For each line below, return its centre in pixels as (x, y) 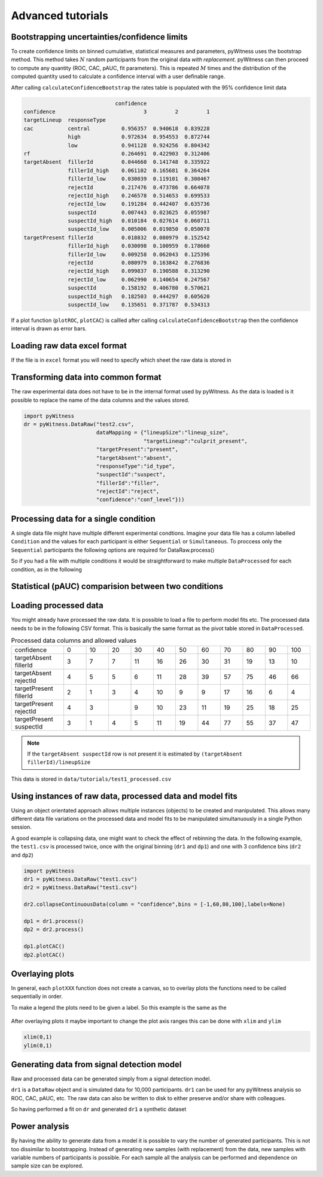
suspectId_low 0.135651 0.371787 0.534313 (139, 305)
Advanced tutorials (60, 16)
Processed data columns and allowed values (74, 640)
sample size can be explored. (47, 1166)
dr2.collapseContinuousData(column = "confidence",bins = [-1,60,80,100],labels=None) (155, 904)
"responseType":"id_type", (136, 466)
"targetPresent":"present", (137, 449)
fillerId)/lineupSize (59, 762)
